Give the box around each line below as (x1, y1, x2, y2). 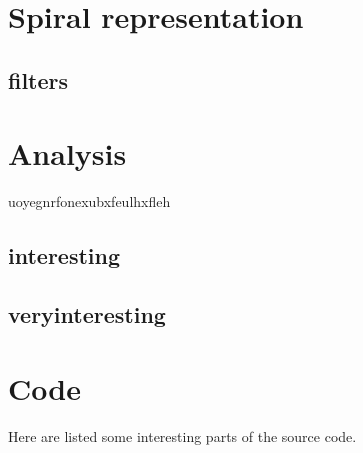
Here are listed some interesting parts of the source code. (8, 425, 357, 446)
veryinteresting (8, 299, 166, 330)
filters (8, 64, 69, 95)
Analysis (8, 133, 127, 174)
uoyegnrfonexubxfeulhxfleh (8, 191, 171, 212)
